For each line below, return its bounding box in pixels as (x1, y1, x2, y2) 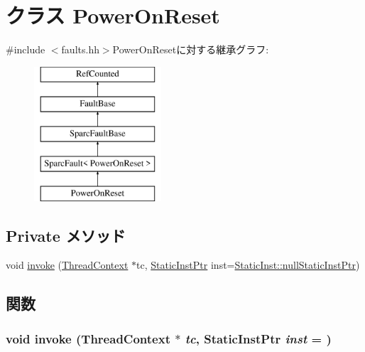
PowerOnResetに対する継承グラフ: (112, 42, 269, 57)
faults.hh (61, 42, 99, 57)
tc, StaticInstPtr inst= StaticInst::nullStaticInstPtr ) (136, 257, 360, 272)
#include (6, 42, 45, 57)
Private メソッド (6, 224, 126, 246)
